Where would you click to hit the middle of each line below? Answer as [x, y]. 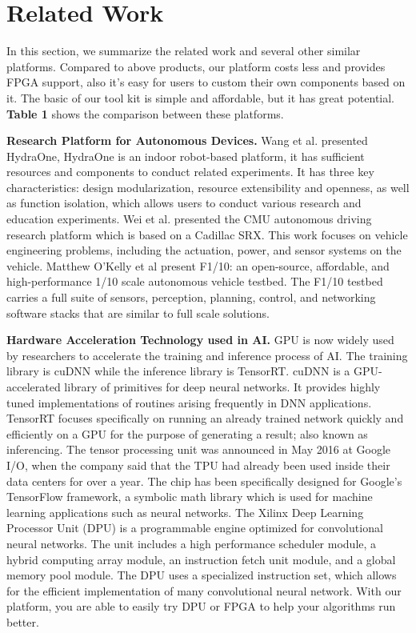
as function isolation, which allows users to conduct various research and [184, 203]
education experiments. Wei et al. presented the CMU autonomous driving [189, 219]
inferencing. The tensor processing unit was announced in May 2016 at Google [199, 449]
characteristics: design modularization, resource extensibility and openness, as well [208, 187]
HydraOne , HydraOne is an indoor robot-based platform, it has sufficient [186, 156]
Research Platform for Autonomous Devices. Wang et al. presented [187, 140]
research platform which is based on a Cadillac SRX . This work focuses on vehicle [207, 234]
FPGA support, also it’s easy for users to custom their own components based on [206, 82]
